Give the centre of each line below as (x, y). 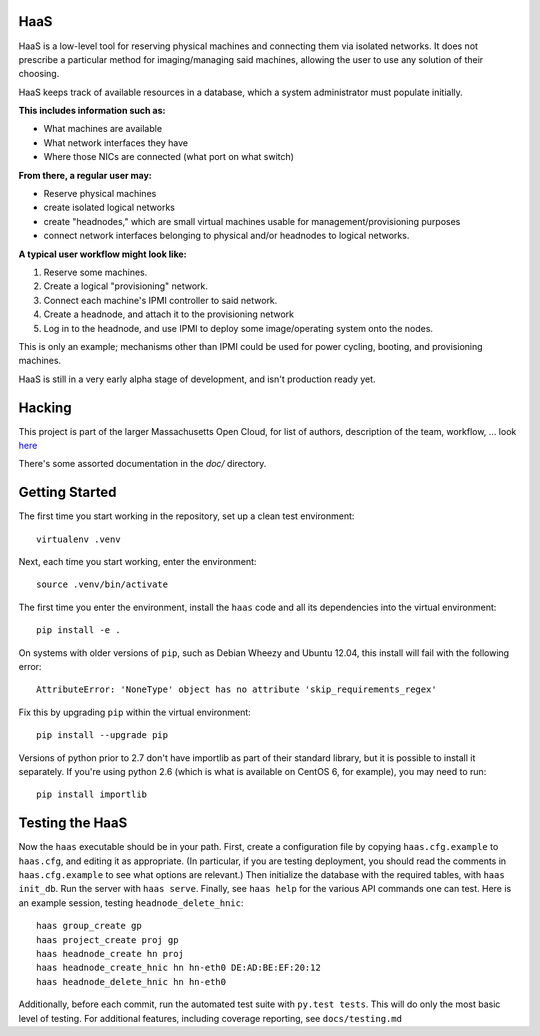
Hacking (45, 407)
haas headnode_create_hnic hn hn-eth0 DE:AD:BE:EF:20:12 (179, 968)
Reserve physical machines (100, 194)
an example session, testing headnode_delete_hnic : (131, 902)
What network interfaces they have (116, 142)
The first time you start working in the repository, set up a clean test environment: (186, 516)
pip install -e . (78, 630)
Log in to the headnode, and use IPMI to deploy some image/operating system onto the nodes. (238, 328)
